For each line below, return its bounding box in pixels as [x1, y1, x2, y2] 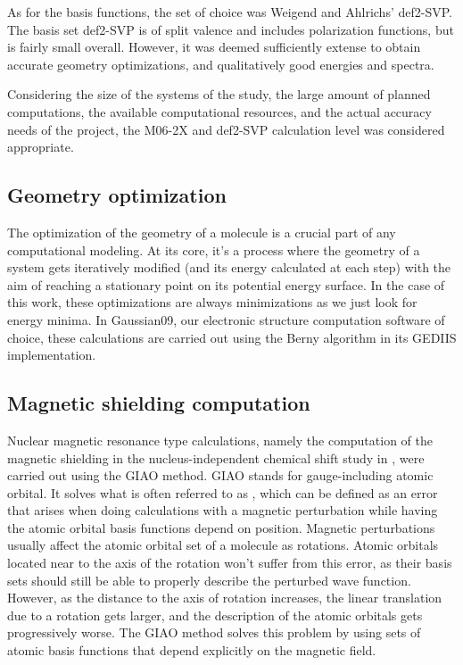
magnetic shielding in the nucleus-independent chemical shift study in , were [7, 448, 425, 467]
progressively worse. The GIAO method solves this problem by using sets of [7, 623, 421, 642]
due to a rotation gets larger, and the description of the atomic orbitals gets [7, 605, 423, 624]
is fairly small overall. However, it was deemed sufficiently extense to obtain [7, 37, 421, 56]
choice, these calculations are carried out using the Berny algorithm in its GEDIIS [7, 328, 457, 346]
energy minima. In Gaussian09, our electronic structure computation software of [7, 310, 445, 328]
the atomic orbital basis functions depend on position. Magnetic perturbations [7, 518, 435, 536]
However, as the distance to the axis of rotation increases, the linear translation [7, 588, 442, 607]
